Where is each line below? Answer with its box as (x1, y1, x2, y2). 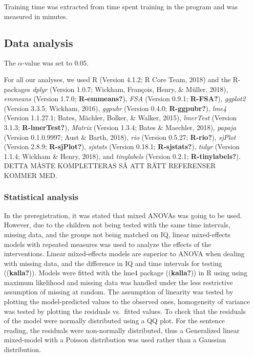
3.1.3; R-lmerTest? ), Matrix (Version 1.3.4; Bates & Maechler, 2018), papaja (4, 122, 236, 132)
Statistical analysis (4, 191, 79, 203)
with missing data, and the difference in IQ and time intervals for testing (4, 258, 222, 268)
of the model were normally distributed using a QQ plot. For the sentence (4, 315, 225, 326)
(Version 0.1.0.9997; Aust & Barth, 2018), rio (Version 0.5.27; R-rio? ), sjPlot (4, 132, 236, 142)
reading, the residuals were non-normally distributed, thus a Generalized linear (4, 325, 240, 335)
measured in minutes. (4, 11, 68, 21)
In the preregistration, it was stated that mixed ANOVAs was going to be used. (4, 210, 242, 220)
